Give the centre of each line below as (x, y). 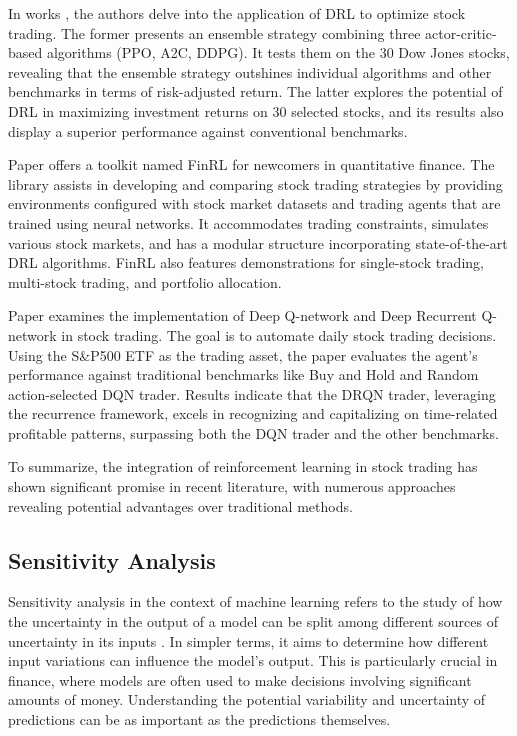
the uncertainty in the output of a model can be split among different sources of (253, 621)
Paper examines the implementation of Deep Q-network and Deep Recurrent (242, 315)
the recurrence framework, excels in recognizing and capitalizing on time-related (253, 413)
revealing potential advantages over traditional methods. (180, 505)
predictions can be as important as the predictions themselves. (199, 719)
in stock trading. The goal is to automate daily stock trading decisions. (279, 334)
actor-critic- (461, 32)
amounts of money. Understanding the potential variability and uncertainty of (247, 699)
